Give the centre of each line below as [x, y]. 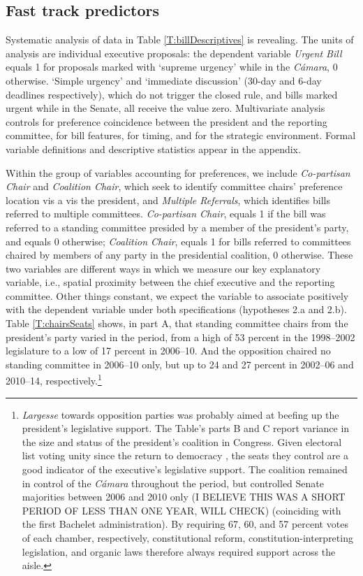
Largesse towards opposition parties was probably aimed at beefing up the [180, 414]
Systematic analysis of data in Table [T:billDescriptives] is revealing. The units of [180, 39]
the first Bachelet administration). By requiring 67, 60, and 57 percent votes [185, 524]
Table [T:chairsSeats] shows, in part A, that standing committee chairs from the [177, 323]
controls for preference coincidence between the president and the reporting [166, 121]
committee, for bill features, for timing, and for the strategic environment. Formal [181, 135]
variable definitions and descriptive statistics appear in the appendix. [153, 149]
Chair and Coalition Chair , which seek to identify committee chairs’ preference [174, 186]
